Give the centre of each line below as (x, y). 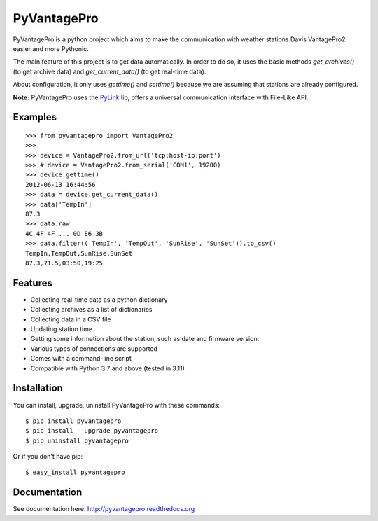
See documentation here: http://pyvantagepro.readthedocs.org (104, 509)
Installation (38, 388)
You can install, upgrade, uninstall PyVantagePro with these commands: (117, 405)
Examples (35, 117)
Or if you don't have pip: (48, 457)
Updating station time (62, 329)
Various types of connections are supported (94, 348)
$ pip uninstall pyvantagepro (77, 440)
